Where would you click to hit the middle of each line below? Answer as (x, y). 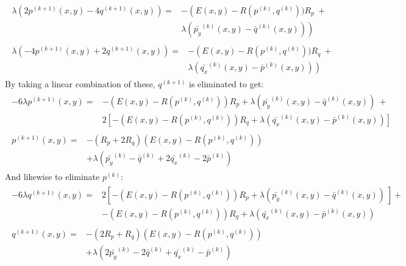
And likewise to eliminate (52, 176)
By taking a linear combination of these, (80, 84)
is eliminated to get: (226, 84)
